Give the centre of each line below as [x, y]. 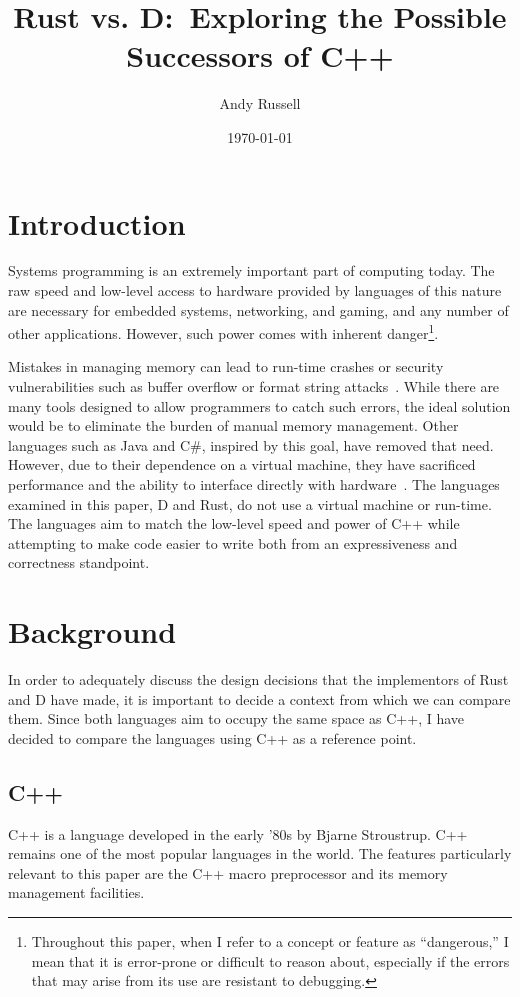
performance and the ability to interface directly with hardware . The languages [254, 484]
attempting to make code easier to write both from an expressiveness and [233, 542]
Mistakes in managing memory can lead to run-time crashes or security [226, 366]
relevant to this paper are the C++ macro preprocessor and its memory [228, 872]
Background [92, 631]
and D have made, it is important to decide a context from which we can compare [259, 698]
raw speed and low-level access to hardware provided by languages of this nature [255, 290]
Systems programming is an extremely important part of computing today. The [251, 270]
